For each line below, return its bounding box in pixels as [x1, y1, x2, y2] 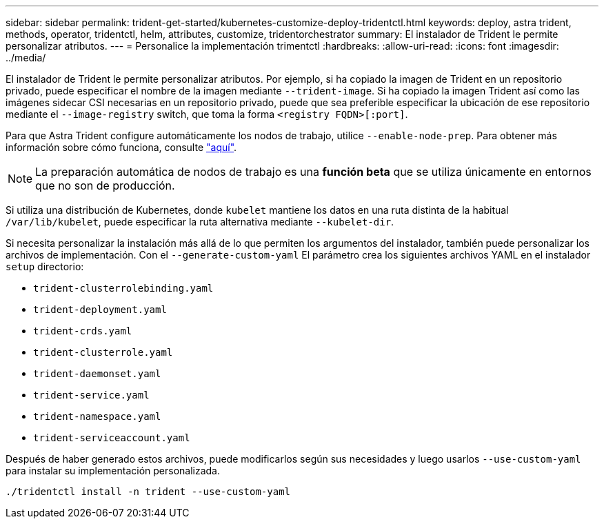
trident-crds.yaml [33, 325, 132, 336]
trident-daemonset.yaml [33, 368, 161, 379]
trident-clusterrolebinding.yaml [33, 283, 214, 294]
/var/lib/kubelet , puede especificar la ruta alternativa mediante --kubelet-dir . [6, 216, 394, 228]
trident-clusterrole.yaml [33, 347, 173, 358]
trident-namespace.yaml [33, 411, 161, 422]
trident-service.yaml [33, 390, 150, 401]
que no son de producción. [35, 179, 175, 192]
